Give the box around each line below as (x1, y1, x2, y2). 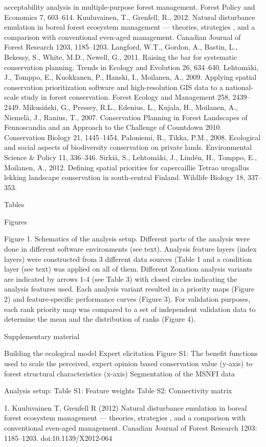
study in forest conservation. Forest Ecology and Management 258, (21, 92, 230, 102)
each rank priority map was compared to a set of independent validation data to (4, 303, 256, 314)
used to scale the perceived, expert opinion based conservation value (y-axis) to (4, 358, 253, 368)
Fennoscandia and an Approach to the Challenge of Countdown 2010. (4, 122, 222, 132)
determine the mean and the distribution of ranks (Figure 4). (4, 314, 196, 324)
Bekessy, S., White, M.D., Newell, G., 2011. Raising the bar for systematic (4, 51, 237, 62)
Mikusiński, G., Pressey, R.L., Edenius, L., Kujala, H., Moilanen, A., (23, 101, 238, 112)
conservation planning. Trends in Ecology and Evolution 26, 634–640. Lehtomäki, (4, 61, 259, 72)
